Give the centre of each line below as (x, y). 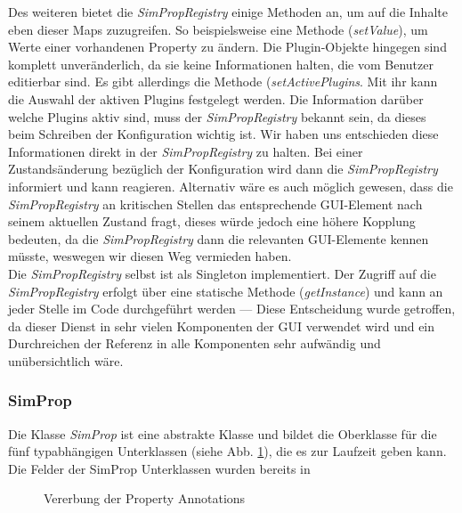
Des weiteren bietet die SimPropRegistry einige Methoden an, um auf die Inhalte (228, 12)
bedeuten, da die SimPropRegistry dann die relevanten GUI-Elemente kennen (219, 238)
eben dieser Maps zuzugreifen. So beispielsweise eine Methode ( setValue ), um (218, 29)
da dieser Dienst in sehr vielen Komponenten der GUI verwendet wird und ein (222, 326)
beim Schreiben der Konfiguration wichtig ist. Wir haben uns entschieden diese (223, 134)
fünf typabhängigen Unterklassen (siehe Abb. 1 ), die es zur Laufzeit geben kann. (227, 451)
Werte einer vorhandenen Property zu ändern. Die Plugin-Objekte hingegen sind (227, 47)
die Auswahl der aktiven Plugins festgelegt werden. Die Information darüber (216, 98)
